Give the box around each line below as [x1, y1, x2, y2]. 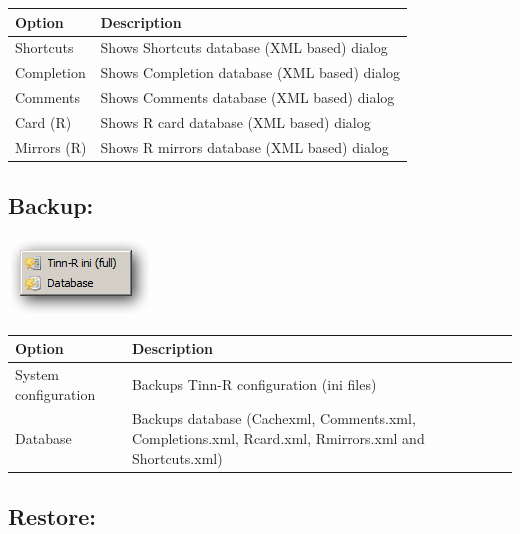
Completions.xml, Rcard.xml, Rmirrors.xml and [131, 427, 425, 448]
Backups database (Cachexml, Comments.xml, [131, 408, 416, 429]
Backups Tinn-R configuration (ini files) [131, 373, 377, 394]
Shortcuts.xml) [131, 447, 223, 468]
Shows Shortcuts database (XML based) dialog [100, 37, 388, 58]
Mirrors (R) [15, 136, 87, 157]
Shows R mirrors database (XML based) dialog [100, 136, 389, 157]
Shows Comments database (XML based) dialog [100, 87, 395, 108]
